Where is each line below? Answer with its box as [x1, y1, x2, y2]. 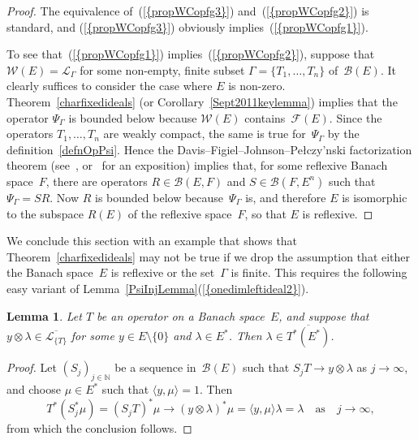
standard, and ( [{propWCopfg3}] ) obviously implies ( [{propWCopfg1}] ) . [6, 18, 368, 35]
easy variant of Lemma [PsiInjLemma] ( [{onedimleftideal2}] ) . [6, 279, 309, 296]
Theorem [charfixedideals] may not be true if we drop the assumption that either [6, 248, 411, 265]
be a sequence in [114, 359, 196, 376]
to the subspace [6, 205, 84, 222]
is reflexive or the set [110, 264, 215, 281]
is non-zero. [228, 77, 286, 94]
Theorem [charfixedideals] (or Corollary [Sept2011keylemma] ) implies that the [6, 93, 398, 110]
